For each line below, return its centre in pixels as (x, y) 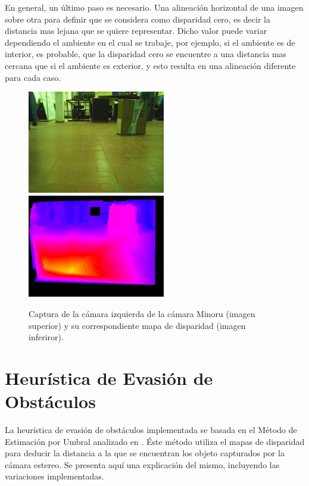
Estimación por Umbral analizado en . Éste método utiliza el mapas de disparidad (155, 441)
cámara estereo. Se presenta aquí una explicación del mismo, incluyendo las (142, 464)
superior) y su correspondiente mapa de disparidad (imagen (137, 325)
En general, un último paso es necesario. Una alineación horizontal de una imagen (154, 7)
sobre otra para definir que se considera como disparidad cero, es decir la (138, 19)
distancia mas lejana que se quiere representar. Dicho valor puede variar (136, 31)
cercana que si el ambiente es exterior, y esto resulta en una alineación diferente (150, 65)
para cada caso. (33, 77)
